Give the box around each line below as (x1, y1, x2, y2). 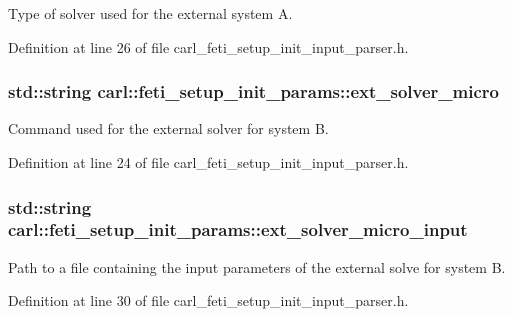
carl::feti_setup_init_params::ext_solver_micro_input (8, 217, 468, 242)
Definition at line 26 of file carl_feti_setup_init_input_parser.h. (8, 36, 409, 57)
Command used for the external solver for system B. (8, 118, 329, 139)
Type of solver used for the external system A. (8, 3, 293, 23)
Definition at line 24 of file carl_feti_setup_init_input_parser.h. (8, 152, 409, 172)
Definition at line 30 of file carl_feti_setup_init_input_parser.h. (8, 290, 409, 311)
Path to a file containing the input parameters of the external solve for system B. (8, 256, 506, 277)
